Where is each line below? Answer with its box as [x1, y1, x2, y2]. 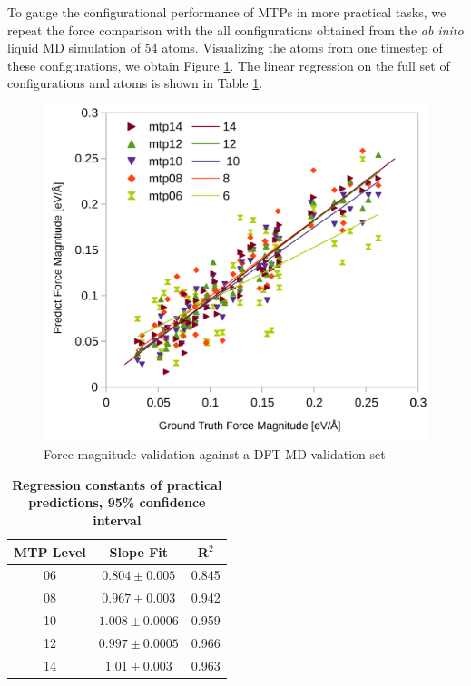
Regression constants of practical [12, 475, 222, 494]
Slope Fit [109, 542, 169, 561]
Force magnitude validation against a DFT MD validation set [44, 445, 386, 464]
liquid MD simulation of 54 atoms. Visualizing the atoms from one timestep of [7, 38, 443, 57]
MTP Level [14, 542, 86, 561]
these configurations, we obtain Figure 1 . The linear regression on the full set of [7, 55, 450, 74]
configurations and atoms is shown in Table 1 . [7, 73, 263, 93]
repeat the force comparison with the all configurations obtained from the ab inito [7, 20, 464, 39]
